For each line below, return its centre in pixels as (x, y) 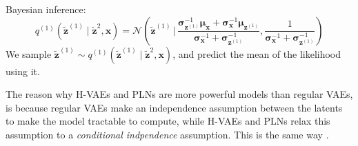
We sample (29, 53)
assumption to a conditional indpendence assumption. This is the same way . (167, 134)
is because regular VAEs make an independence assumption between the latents (174, 107)
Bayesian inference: (46, 9)
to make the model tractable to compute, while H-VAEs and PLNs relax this (168, 121)
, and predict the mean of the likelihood (257, 53)
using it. (23, 71)
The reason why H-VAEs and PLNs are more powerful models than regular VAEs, (179, 94)
